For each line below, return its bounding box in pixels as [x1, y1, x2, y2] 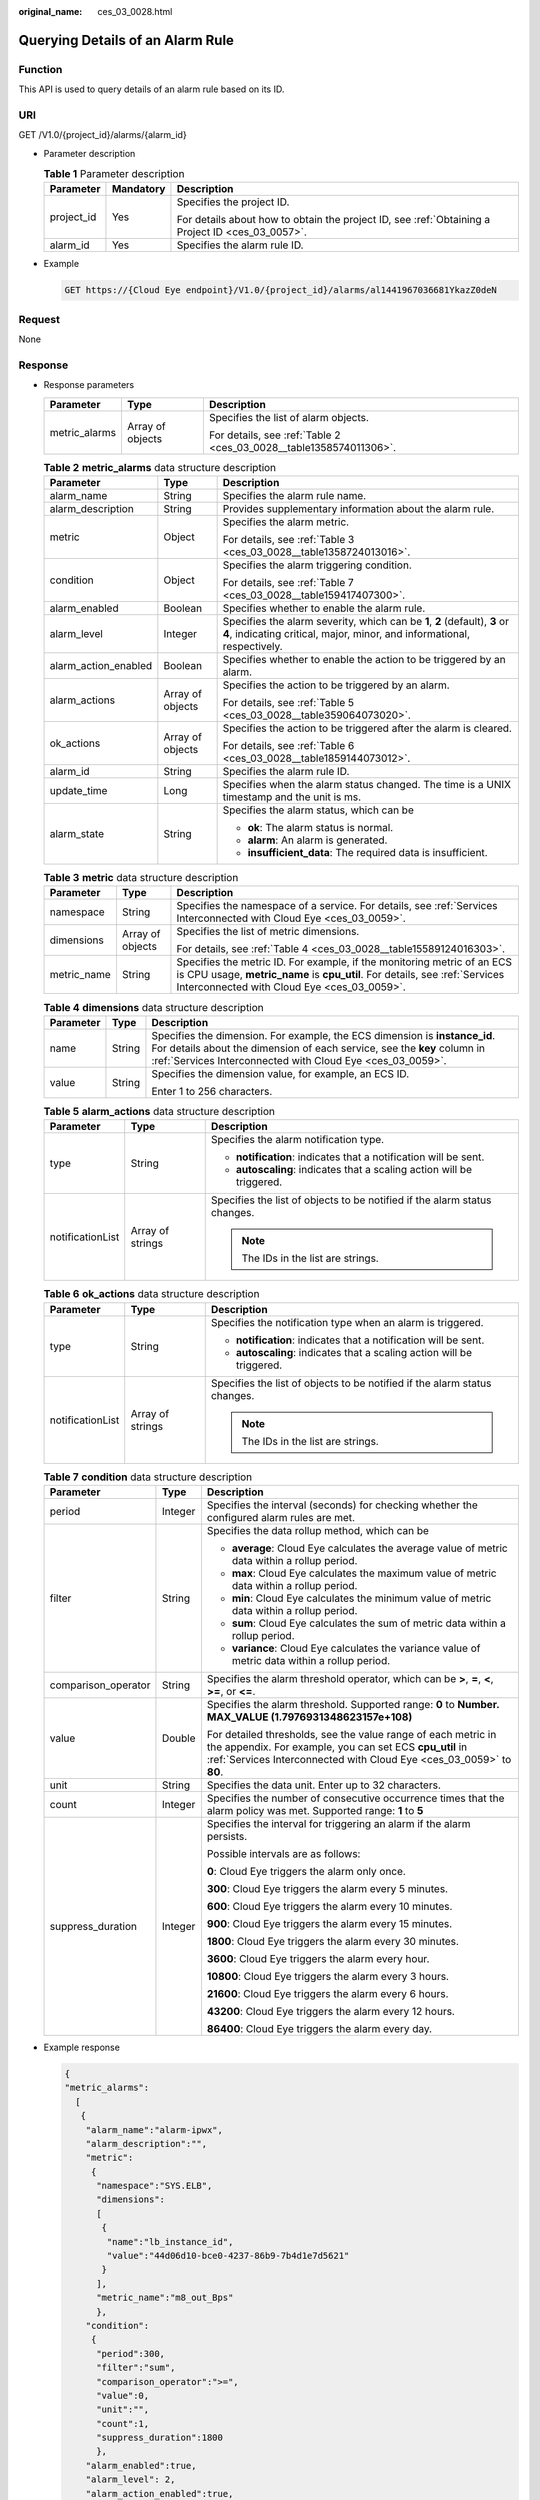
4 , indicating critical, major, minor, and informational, [222, 627, 470, 641]
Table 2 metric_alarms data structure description [43, 460, 277, 474]
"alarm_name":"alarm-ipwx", [85, 2124, 224, 2135]
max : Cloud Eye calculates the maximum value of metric [231, 1566, 497, 1580]
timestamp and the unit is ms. [222, 790, 362, 804]
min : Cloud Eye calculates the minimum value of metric [231, 1591, 492, 1605]
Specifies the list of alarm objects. [208, 410, 370, 424]
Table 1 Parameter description [43, 167, 185, 181]
